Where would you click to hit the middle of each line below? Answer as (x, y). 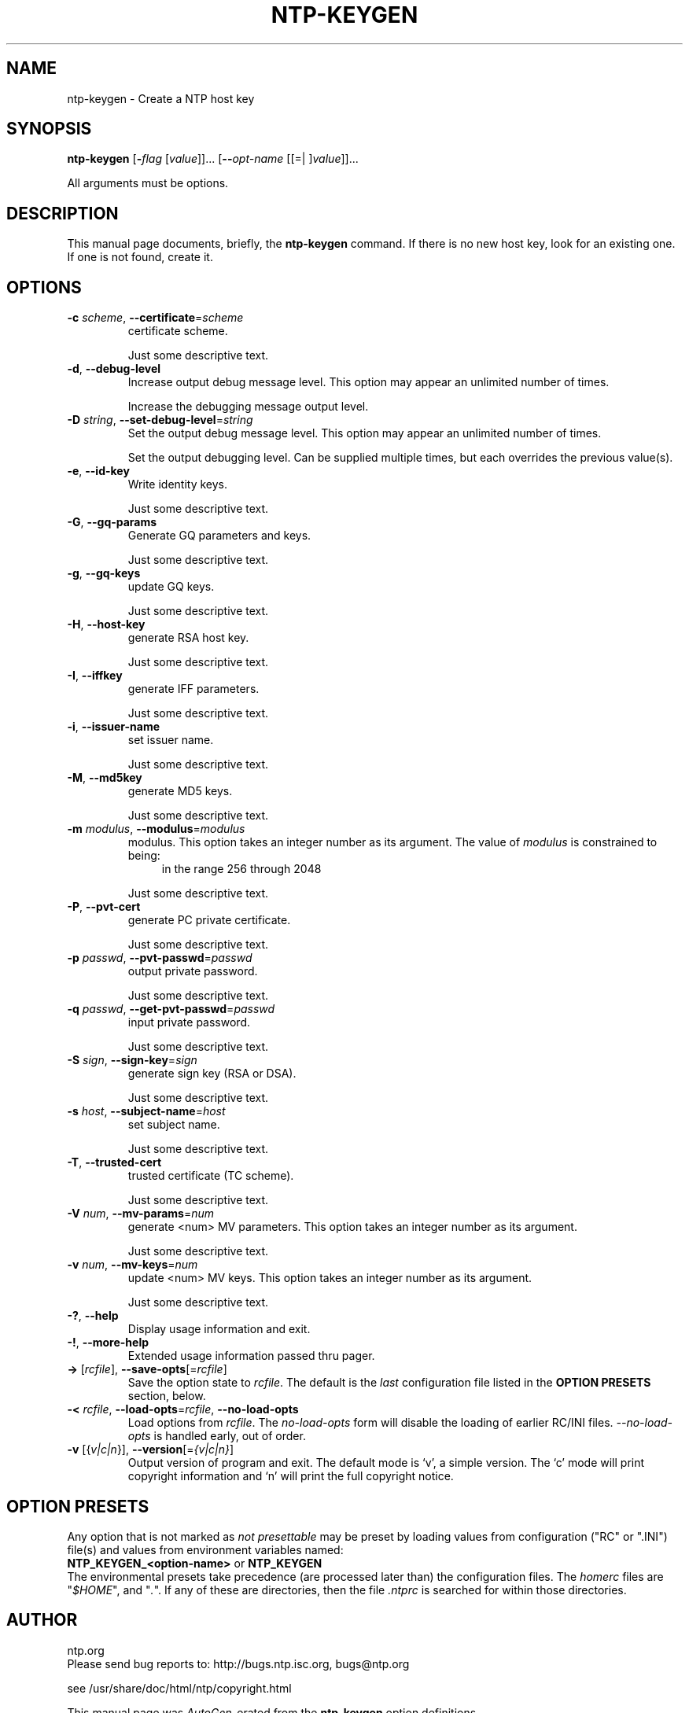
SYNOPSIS (49, 129)
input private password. (189, 1022)
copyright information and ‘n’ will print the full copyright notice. (291, 1476)
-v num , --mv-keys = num (133, 1265)
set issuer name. (171, 740)
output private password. (193, 971)
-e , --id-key (98, 471)
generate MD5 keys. (180, 791)
